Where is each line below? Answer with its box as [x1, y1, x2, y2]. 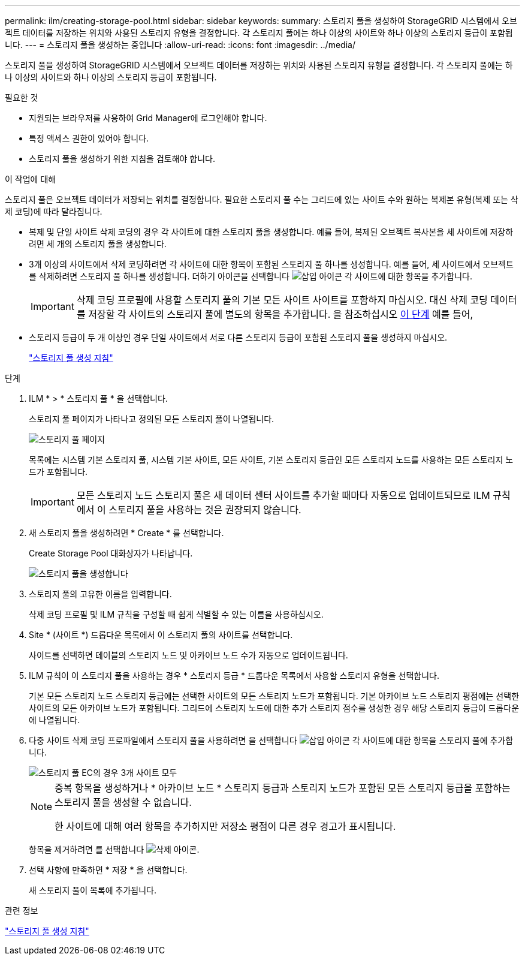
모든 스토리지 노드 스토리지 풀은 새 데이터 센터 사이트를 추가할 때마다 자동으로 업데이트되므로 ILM [76, 489, 490, 501]
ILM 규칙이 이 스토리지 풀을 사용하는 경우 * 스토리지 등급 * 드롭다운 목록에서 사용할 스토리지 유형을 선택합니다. [29, 670, 439, 681]
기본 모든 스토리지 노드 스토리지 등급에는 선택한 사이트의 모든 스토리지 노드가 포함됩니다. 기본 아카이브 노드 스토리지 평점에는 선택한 [29, 691, 520, 701]
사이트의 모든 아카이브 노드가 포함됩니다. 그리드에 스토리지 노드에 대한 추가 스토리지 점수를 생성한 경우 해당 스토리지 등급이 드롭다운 [29, 703, 520, 713]
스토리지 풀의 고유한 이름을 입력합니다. [29, 589, 172, 599]
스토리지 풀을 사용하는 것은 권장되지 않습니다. [108, 504, 301, 516]
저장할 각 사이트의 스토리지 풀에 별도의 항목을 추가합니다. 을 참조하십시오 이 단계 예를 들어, [88, 308, 473, 320]
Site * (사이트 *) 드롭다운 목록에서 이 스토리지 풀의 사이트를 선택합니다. [29, 630, 293, 640]
